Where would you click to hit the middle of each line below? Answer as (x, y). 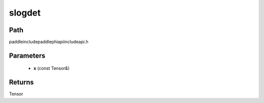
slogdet (25, 13)
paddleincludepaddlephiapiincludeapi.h (49, 42)
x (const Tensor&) (52, 68)
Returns (22, 82)
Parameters (27, 55)
